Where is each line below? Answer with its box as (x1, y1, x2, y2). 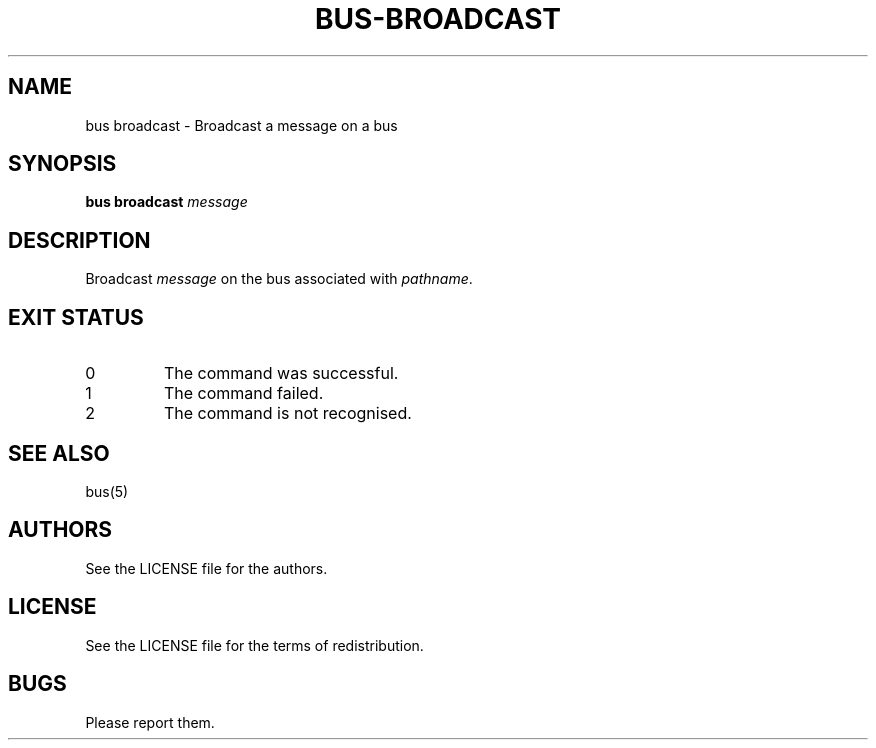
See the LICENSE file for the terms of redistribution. (85, 636, 424, 654)
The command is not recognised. (163, 403, 412, 424)
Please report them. (85, 713, 215, 731)
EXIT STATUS (8, 304, 144, 330)
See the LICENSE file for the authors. (85, 559, 328, 577)
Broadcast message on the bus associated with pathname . (85, 270, 473, 288)
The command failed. (163, 383, 324, 404)
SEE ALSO (8, 440, 110, 466)
